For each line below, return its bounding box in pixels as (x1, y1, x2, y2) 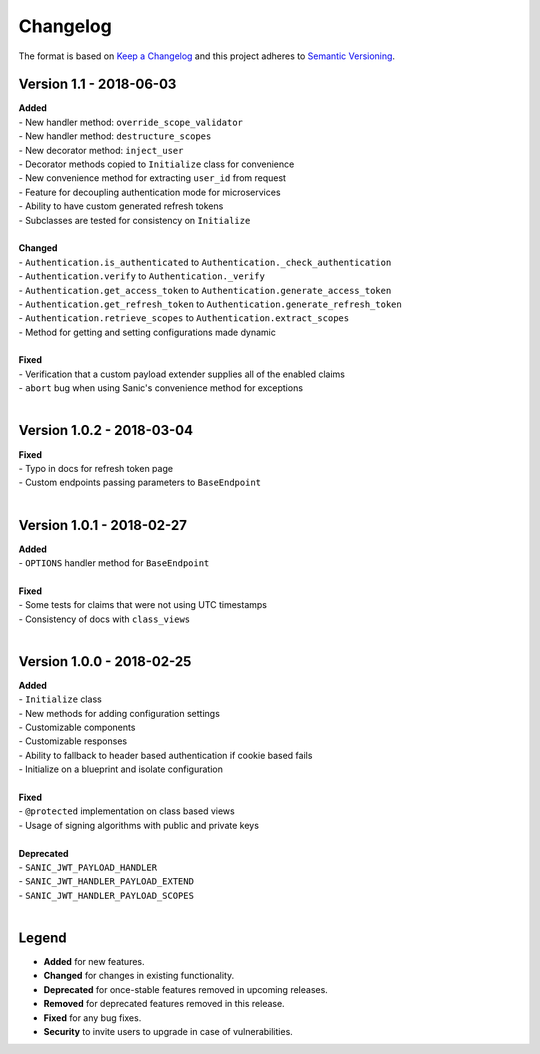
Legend (18, 929, 67, 946)
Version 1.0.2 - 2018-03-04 (18, 422, 194, 439)
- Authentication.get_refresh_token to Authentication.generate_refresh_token (18, 298, 402, 310)
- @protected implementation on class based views (18, 805, 235, 817)
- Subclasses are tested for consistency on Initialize (18, 214, 251, 226)
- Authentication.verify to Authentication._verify (18, 270, 265, 282)
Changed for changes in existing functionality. (43, 970, 235, 982)
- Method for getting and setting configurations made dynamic (18, 326, 277, 338)
